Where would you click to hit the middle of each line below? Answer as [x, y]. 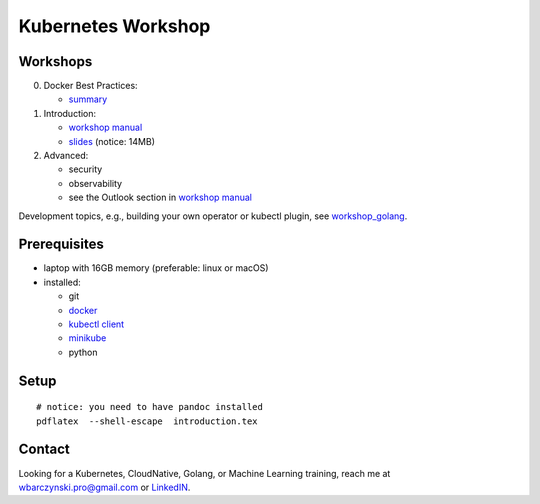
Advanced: [66, 156]
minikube [87, 338]
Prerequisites [61, 244]
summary [88, 99]
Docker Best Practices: [91, 86]
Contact [44, 449]
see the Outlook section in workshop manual [160, 197]
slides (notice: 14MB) [111, 141]
